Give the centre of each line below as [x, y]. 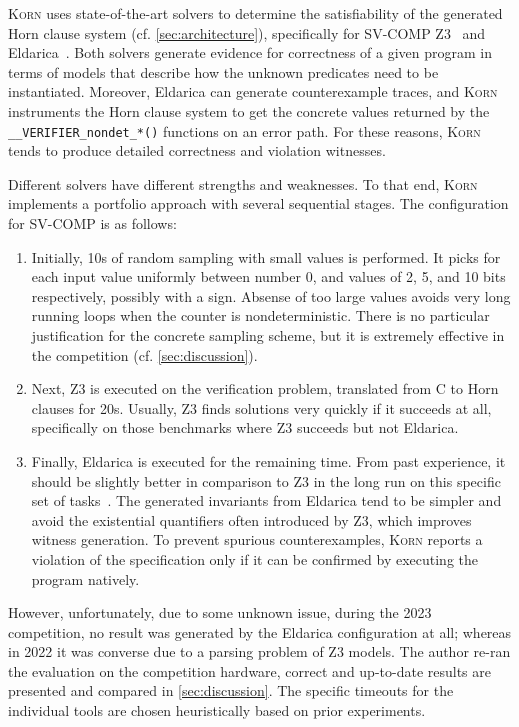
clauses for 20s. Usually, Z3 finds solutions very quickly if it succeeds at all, [261, 407]
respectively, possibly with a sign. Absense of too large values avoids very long [271, 295]
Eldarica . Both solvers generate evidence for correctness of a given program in [250, 52]
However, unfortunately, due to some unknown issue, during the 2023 [220, 612]
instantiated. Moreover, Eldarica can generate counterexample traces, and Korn [253, 91]
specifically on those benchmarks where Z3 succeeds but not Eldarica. [245, 427]
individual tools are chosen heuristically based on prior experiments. [217, 710]
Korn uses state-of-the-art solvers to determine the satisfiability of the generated [255, 13]
